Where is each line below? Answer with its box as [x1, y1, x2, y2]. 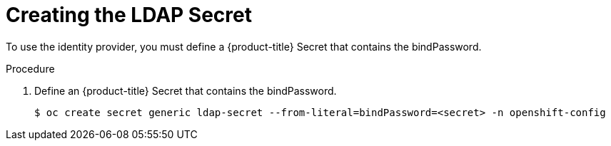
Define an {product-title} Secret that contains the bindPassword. [34, 84, 337, 97]
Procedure [6, 62, 55, 75]
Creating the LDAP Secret [6, 3, 252, 27]
